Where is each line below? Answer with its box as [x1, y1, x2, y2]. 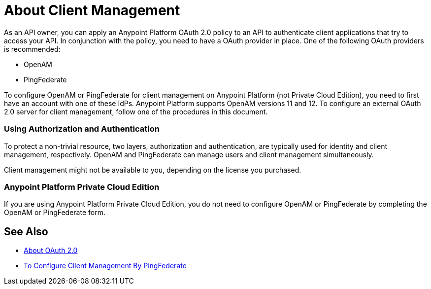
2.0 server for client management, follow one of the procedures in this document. [4, 107, 268, 116]
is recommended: [4, 44, 61, 53]
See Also [4, 225, 48, 238]
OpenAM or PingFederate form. [4, 208, 105, 217]
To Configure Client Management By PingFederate [24, 261, 187, 270]
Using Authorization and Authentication [4, 124, 160, 134]
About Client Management [4, 2, 180, 19]
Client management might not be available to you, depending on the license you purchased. [4, 165, 301, 174]
